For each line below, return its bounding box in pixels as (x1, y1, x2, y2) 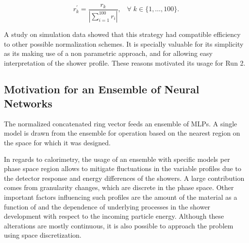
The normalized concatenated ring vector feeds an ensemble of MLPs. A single (4, 118, 237, 128)
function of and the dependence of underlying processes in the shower (4, 201, 211, 211)
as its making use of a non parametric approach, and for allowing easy (4, 48, 213, 58)
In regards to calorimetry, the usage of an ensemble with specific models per (4, 154, 230, 164)
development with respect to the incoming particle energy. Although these (4, 211, 224, 221)
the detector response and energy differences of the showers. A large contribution (4, 173, 245, 183)
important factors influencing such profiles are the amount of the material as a (4, 192, 237, 202)
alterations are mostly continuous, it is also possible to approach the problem (4, 220, 233, 230)
